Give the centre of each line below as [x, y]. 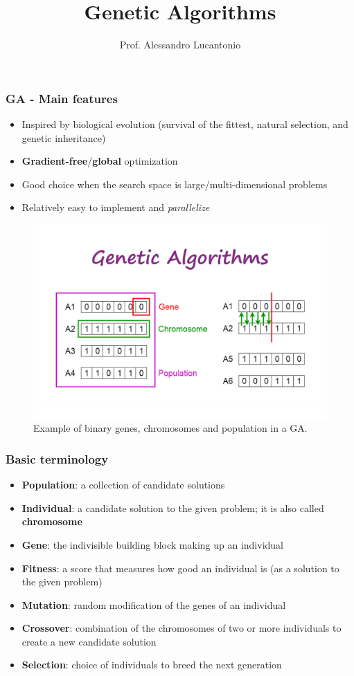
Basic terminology [57, 458]
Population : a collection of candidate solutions [123, 485]
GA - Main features [62, 98]
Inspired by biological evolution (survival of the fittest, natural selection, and [185, 124]
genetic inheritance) [64, 137]
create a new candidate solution [89, 641]
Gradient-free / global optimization [100, 161]
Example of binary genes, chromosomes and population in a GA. [170, 428]
